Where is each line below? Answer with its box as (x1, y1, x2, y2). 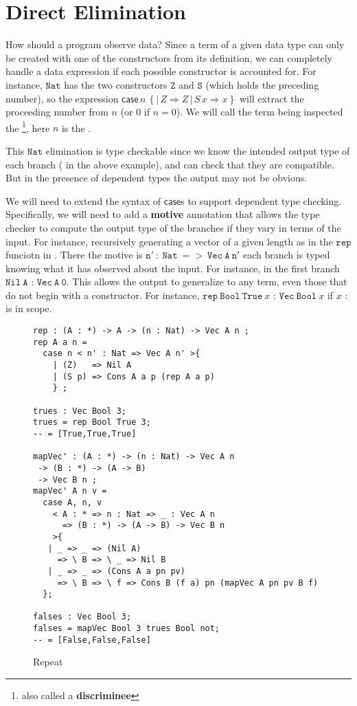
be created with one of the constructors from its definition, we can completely (5, 50, 332, 65)
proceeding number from (5, 104, 108, 119)
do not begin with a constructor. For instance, (5, 287, 200, 302)
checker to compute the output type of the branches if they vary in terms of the (5, 220, 341, 234)
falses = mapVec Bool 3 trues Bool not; (33, 624, 220, 634)
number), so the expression (5, 91, 119, 105)
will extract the (239, 91, 304, 105)
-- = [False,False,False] (33, 635, 151, 645)
